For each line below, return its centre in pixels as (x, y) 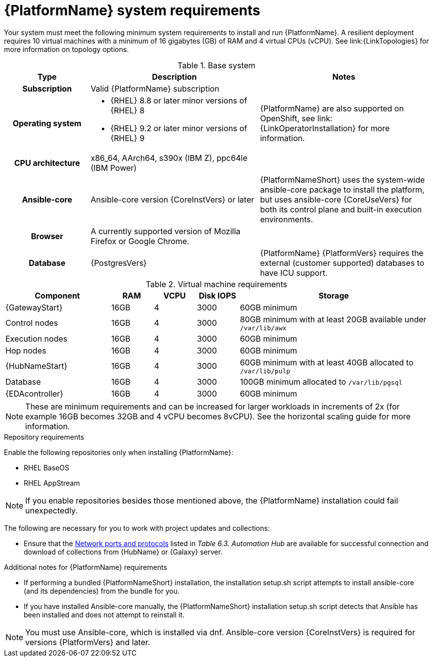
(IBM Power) (114, 168)
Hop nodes (26, 350)
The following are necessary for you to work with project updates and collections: (137, 528)
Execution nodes (37, 338)
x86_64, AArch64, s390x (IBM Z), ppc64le (169, 158)
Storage (334, 295)
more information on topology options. (66, 49)
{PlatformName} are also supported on (332, 108)
